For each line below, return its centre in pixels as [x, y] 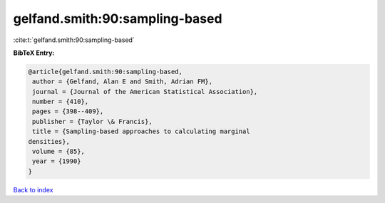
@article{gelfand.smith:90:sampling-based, [106, 72]
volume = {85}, [59, 152]
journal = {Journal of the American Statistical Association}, [145, 92]
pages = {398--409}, [68, 111]
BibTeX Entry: [34, 53]
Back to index [33, 189]
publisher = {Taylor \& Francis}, [92, 121]
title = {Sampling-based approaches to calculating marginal [141, 131]
